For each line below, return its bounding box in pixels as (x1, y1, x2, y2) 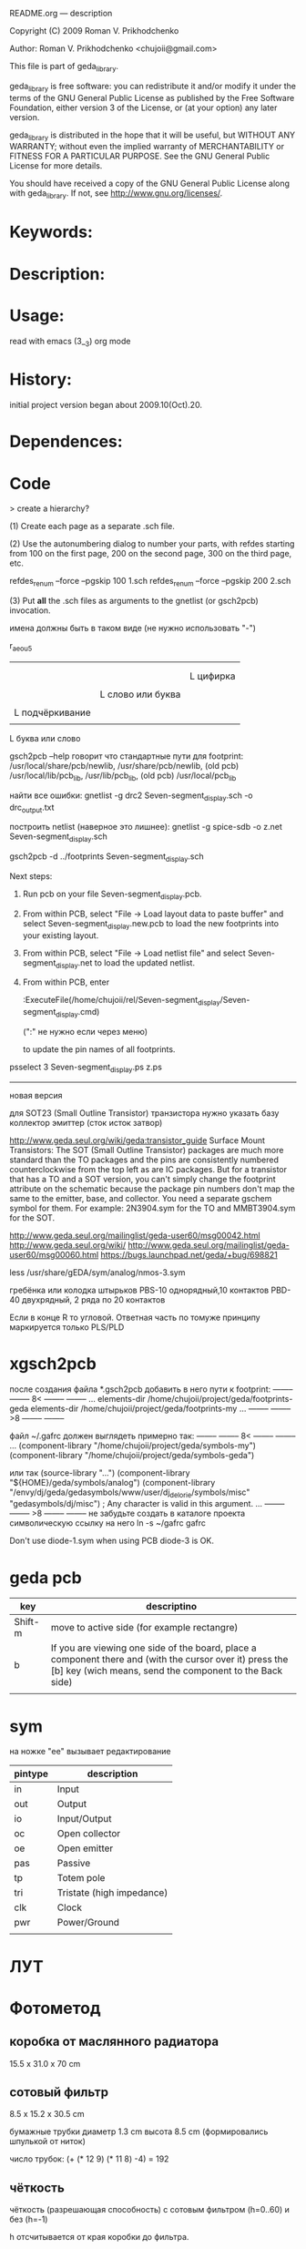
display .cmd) (56, 1007, 100, 1019)
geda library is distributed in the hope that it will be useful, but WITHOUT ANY (9, 129, 296, 142)
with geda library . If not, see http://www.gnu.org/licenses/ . (9, 188, 223, 201)
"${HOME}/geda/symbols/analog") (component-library (9, 1477, 216, 1487)
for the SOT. (9, 1211, 56, 1223)
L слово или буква (99, 688, 181, 700)
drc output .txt (9, 802, 55, 814)
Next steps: (9, 870, 53, 882)
